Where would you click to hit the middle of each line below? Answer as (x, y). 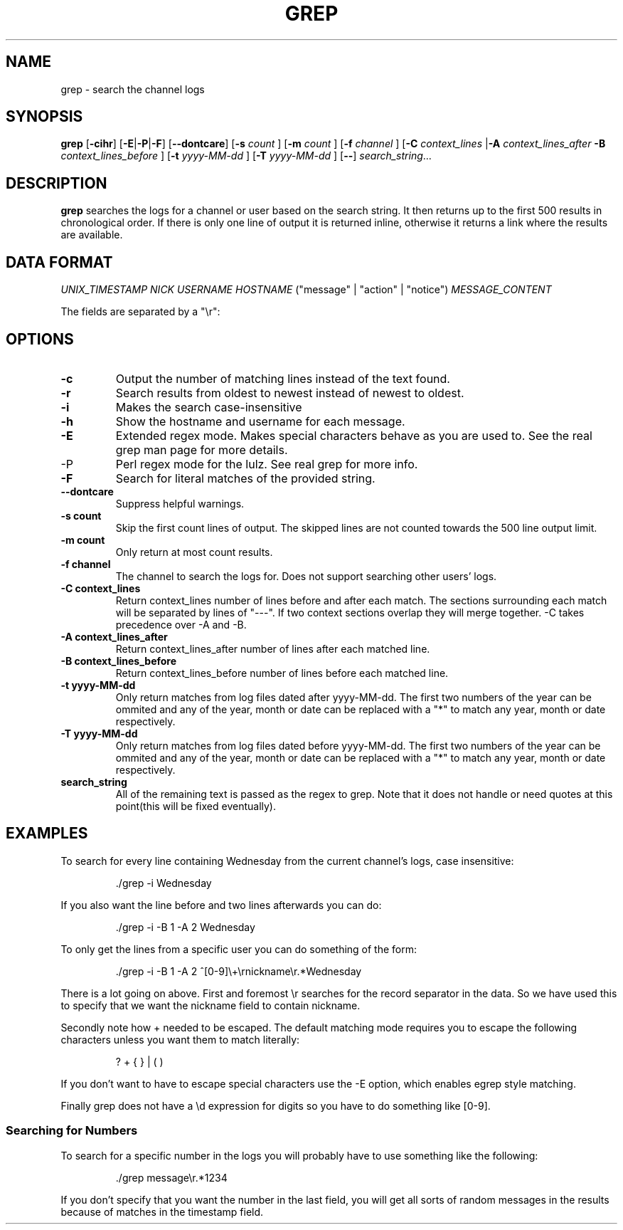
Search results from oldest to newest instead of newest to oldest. (290, 393)
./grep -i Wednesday (164, 883)
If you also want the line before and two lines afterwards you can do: (221, 905)
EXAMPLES (47, 834)
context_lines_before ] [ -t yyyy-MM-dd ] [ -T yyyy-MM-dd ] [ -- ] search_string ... (246, 156)
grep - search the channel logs (133, 89)
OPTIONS (40, 339)
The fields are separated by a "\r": (140, 312)
